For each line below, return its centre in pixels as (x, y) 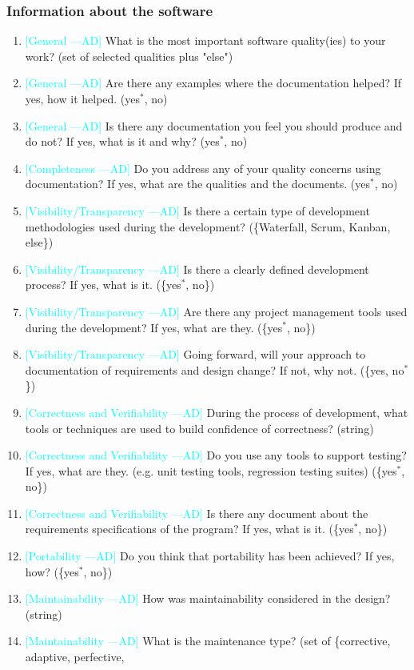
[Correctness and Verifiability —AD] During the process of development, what (217, 412)
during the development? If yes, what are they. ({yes (154, 327)
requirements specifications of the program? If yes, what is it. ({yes (189, 529)
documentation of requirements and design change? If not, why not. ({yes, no (215, 369)
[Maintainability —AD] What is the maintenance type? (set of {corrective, (208, 641)
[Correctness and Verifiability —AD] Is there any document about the (197, 513)
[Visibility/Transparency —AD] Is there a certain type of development (197, 210)
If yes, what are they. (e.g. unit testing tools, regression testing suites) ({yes (211, 470)
